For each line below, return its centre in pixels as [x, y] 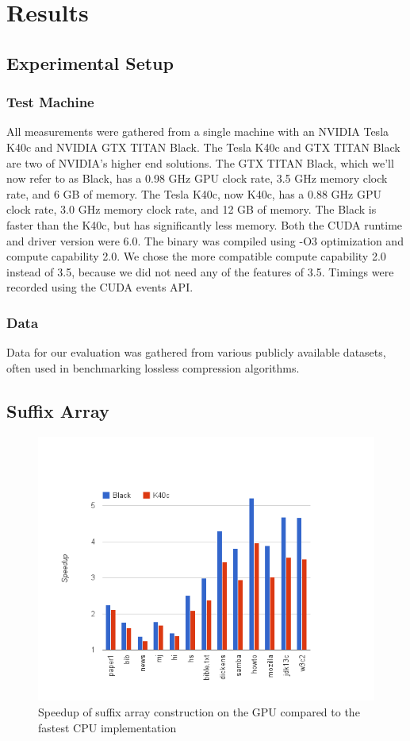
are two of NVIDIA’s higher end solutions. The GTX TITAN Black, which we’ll [200, 162]
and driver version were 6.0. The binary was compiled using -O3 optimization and [205, 240]
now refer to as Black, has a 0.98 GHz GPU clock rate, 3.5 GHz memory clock [197, 178]
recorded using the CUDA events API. [100, 287]
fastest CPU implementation [107, 727]
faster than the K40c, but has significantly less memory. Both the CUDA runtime [205, 224]
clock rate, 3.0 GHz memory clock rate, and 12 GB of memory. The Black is [192, 209]
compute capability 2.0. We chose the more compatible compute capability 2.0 [196, 256]
